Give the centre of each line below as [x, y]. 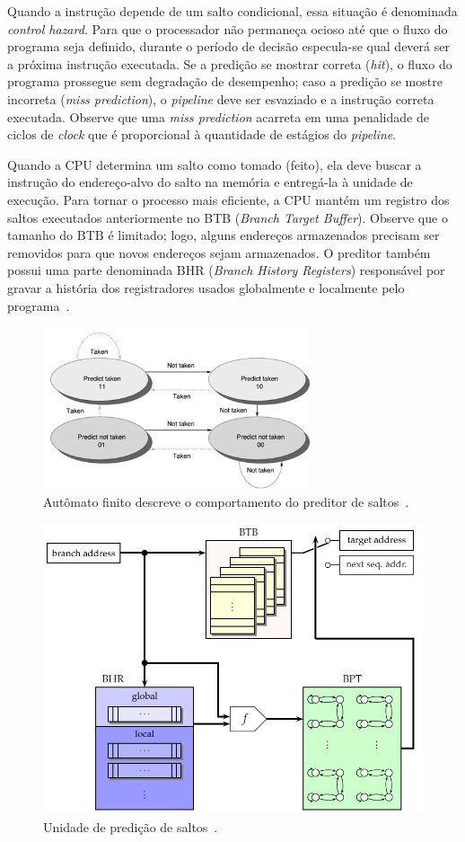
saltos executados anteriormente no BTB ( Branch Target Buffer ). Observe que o [228, 217]
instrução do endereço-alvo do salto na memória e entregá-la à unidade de [210, 182]
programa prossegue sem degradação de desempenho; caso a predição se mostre [225, 81]
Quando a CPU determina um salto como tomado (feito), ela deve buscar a [215, 164]
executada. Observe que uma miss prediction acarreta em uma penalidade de [218, 116]
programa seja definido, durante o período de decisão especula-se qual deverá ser [228, 46]
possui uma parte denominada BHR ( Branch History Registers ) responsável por [226, 270]
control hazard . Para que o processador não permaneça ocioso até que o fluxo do [228, 28]
